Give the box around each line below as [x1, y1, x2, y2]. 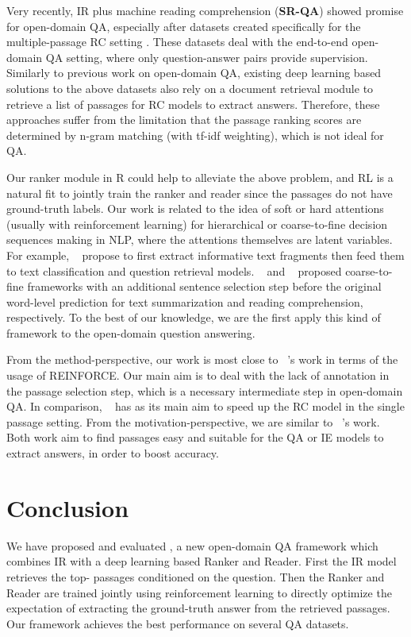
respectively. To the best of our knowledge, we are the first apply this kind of [6, 309, 381, 326]
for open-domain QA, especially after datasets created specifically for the [6, 17, 361, 34]
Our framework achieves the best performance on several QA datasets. [6, 615, 349, 631]
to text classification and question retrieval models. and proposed [6, 262, 342, 279]
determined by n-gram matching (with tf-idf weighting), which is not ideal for [6, 126, 384, 143]
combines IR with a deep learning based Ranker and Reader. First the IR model [6, 553, 397, 569]
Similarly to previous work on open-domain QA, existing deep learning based [6, 64, 382, 81]
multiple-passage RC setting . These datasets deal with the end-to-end [6, 33, 348, 50]
